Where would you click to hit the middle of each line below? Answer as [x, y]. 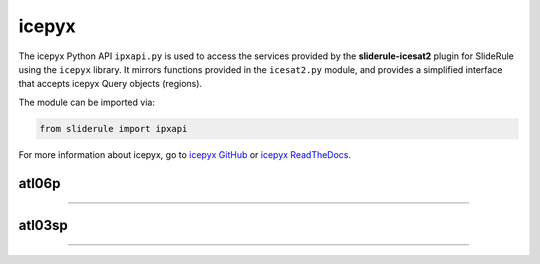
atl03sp [43, 225]
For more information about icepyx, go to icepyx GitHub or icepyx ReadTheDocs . [185, 154]
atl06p [39, 183]
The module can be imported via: [86, 102]
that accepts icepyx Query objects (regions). [110, 84]
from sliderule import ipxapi [113, 128]
